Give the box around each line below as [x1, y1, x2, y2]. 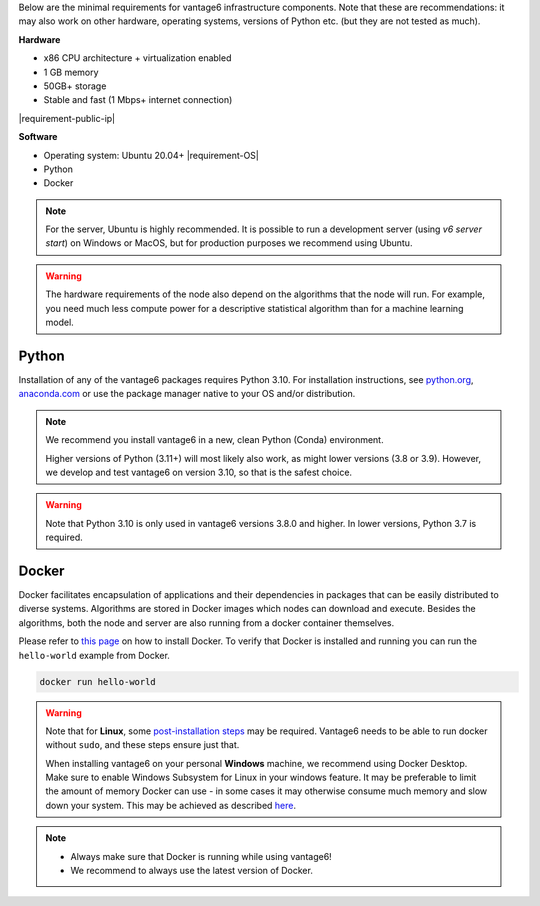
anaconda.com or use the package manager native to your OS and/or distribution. [18, 388, 356, 400]
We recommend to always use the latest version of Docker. [70, 865, 314, 877]
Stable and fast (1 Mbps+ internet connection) [43, 94, 233, 106]
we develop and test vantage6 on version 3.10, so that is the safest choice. [45, 466, 353, 478]
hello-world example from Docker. [18, 649, 170, 661]
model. [45, 316, 74, 329]
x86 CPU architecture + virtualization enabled [43, 52, 232, 64]
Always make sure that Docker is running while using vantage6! [70, 850, 332, 862]
